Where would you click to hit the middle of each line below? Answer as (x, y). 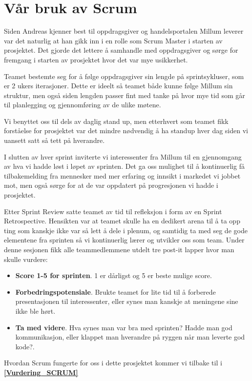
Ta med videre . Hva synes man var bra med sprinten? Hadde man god (124, 327)
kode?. (25, 346)
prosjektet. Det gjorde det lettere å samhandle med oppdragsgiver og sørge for (121, 50)
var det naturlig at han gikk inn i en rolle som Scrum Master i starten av (113, 40)
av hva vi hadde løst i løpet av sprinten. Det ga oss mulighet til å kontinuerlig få (124, 166)
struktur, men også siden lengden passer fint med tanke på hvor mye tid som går (125, 95)
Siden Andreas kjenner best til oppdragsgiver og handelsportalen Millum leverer (124, 31)
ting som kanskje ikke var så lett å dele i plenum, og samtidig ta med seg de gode (126, 230)
